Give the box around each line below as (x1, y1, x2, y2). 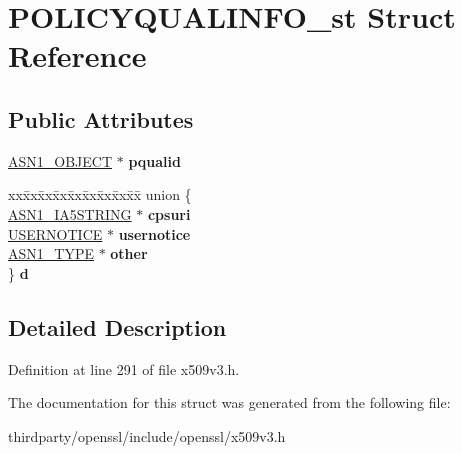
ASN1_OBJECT (8, 150, 113, 171)
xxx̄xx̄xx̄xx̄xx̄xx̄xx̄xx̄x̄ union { (8, 184, 192, 205)
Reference (8, 35, 147, 76)
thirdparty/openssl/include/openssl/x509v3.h (8, 425, 286, 446)
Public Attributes (8, 103, 194, 134)
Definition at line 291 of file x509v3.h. (8, 358, 240, 379)
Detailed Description (8, 311, 227, 342)
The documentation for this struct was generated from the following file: (8, 392, 451, 413)
